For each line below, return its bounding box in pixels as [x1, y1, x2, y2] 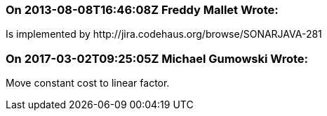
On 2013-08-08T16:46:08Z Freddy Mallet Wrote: [6, 3, 279, 17]
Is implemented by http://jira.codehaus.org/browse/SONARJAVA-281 [6, 28, 322, 41]
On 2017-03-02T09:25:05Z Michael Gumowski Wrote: [6, 51, 309, 66]
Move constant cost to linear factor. [6, 77, 170, 89]
